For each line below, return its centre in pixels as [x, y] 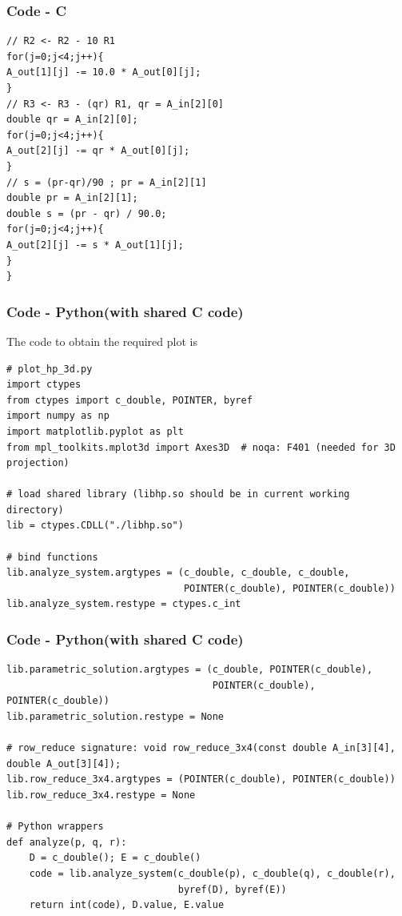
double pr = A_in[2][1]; [72, 198]
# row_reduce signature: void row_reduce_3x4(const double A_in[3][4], [201, 748]
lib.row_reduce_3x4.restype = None [101, 795]
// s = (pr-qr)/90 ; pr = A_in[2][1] [107, 182]
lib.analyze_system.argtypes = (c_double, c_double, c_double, [178, 573]
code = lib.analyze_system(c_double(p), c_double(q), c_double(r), [212, 873]
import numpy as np [58, 416]
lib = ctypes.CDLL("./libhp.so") [95, 526]
